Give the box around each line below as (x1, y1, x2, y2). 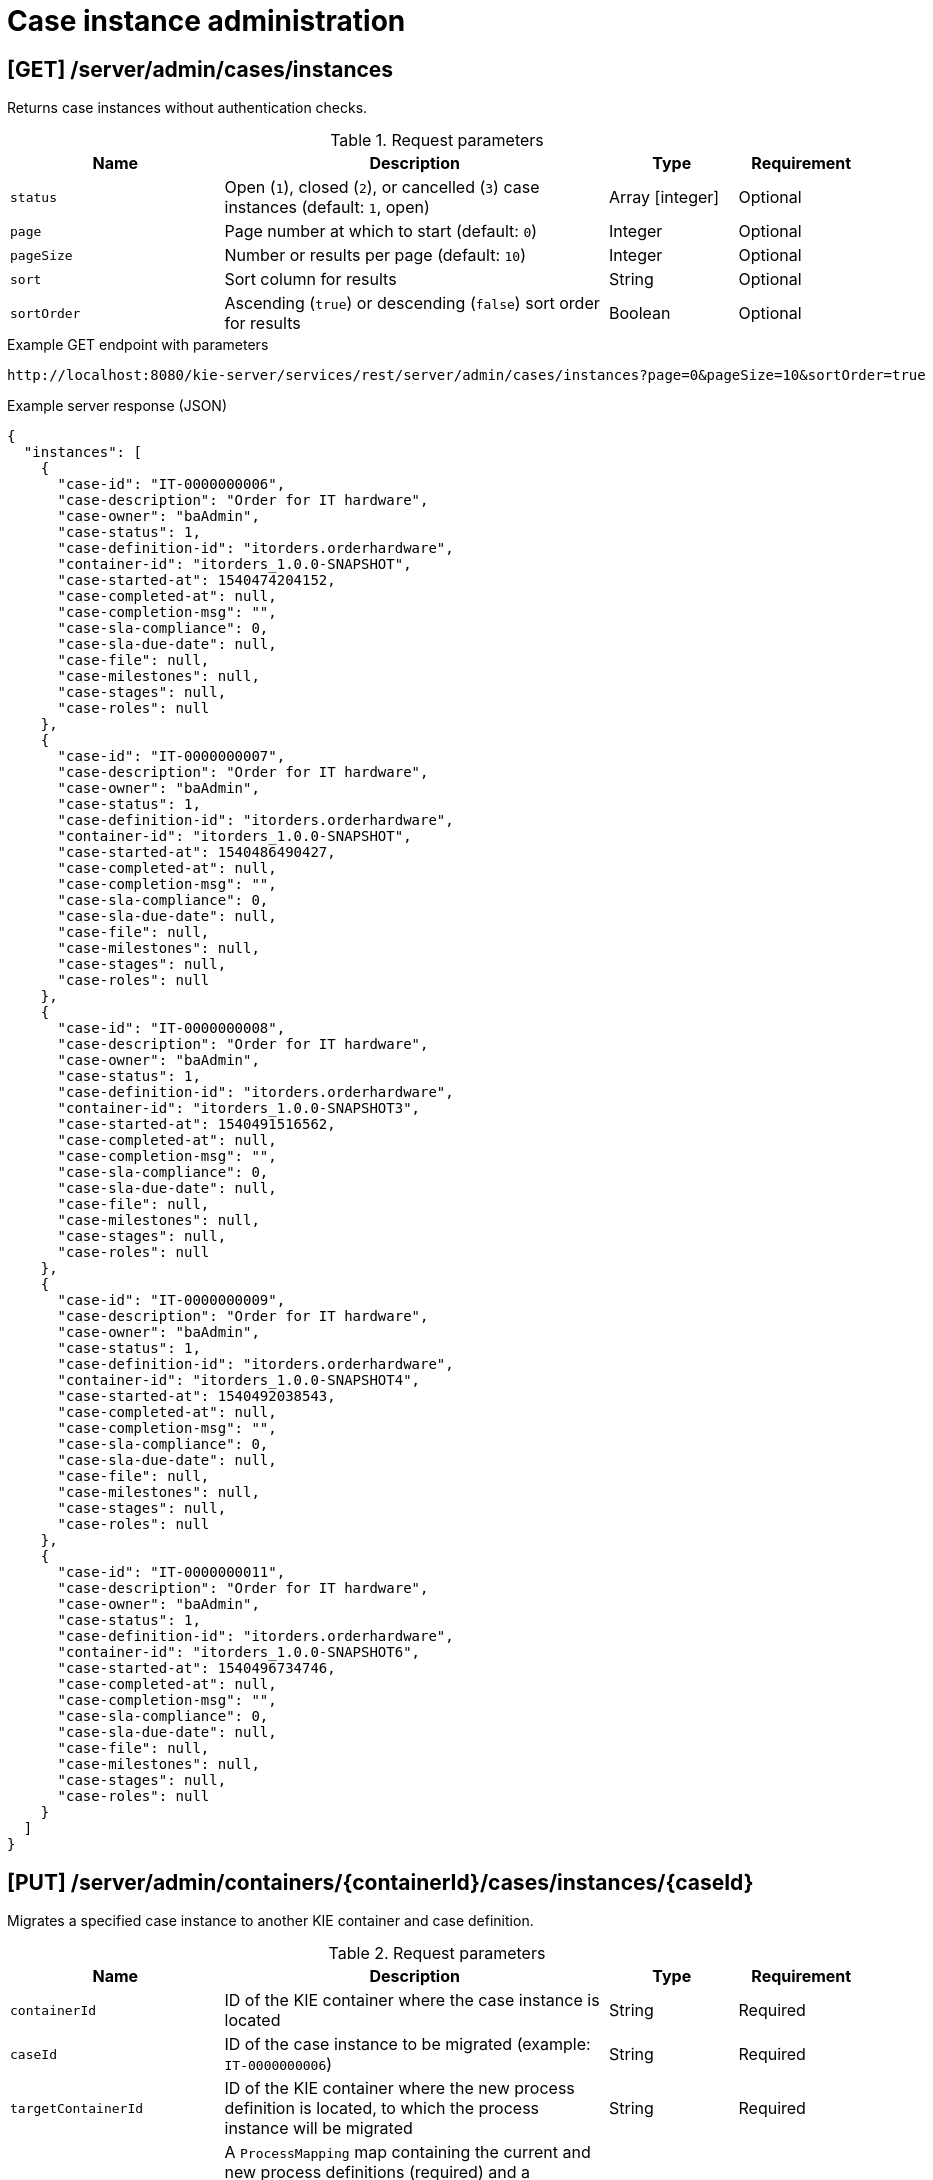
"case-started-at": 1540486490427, (57, 844, 336, 861)
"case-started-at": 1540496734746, (57, 1660, 336, 1677)
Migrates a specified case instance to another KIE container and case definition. (7, 1912, 534, 1930)
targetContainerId (10, 2100, 144, 2116)
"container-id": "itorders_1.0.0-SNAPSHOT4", (57, 1372, 421, 1389)
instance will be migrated (224, 2118, 413, 2139)
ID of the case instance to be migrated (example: (224, 2034, 591, 2055)
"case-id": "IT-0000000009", (57, 1292, 286, 1309)
